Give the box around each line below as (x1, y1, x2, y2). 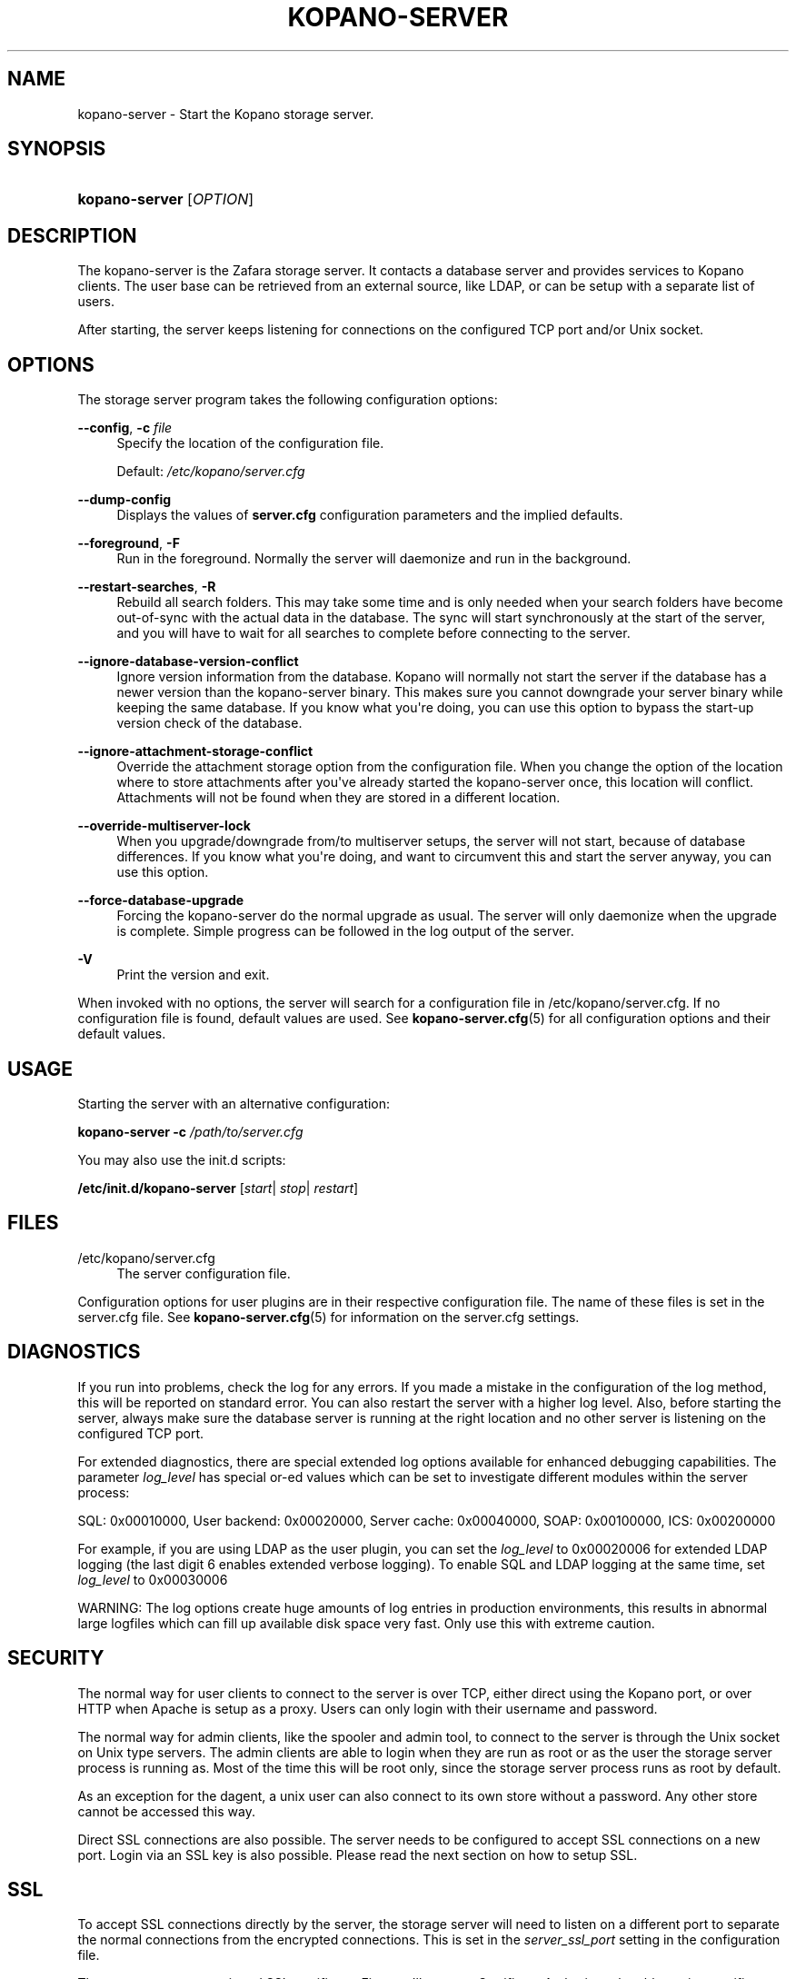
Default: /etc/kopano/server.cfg (116, 463, 305, 480)
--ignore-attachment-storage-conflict (77, 743, 313, 760)
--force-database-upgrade (77, 892, 244, 909)
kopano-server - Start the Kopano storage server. (77, 105, 374, 122)
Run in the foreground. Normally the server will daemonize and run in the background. (116, 551, 632, 567)
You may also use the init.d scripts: (77, 1151, 286, 1168)
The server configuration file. (116, 1265, 291, 1281)
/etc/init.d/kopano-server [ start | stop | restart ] (77, 1179, 359, 1196)
